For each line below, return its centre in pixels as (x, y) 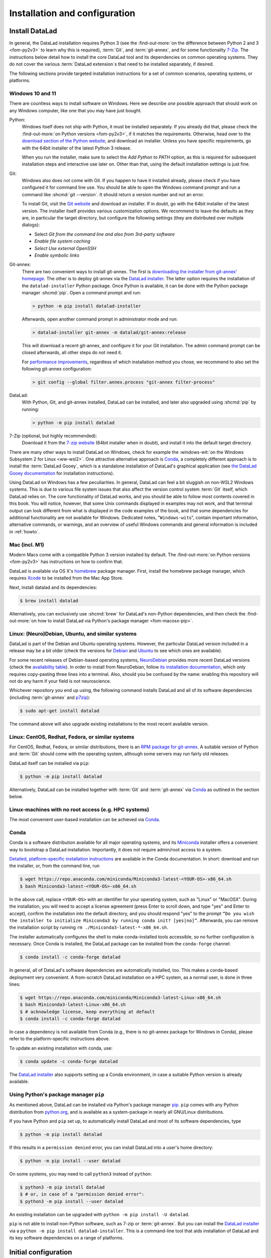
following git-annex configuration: (57, 369)
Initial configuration (41, 1252)
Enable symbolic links (57, 255)
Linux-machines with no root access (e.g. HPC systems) (79, 809)
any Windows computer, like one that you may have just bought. (76, 110)
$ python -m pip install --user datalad (70, 1161)
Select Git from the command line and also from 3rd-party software (105, 234)
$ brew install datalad (49, 601)
